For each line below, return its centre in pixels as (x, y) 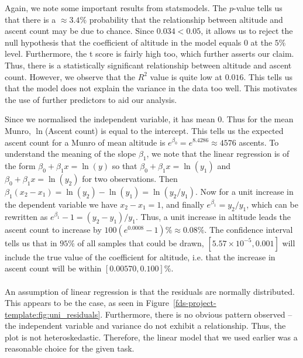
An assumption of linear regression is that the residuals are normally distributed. (150, 291)
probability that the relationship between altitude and (186, 19)
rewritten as (26, 216)
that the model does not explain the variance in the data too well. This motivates (151, 88)
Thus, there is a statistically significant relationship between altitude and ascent (148, 65)
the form (20, 165)
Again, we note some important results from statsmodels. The (116, 8)
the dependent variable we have (61, 204)
